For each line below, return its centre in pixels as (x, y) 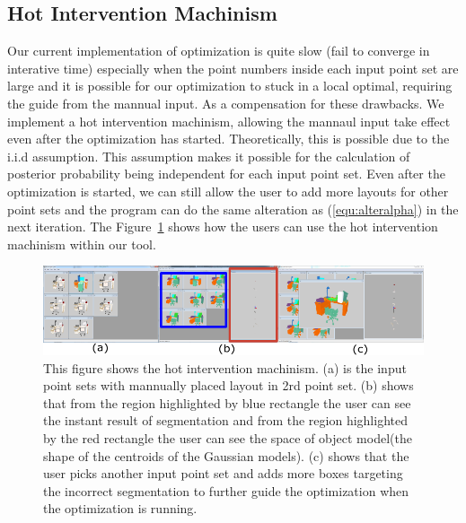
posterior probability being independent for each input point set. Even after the (226, 174)
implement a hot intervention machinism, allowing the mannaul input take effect (229, 121)
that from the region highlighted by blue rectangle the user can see (227, 402)
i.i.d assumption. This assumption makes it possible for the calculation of (209, 156)
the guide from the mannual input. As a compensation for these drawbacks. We (226, 103)
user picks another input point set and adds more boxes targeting (223, 473)
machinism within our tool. (82, 244)
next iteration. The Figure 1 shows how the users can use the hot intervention (223, 227)
